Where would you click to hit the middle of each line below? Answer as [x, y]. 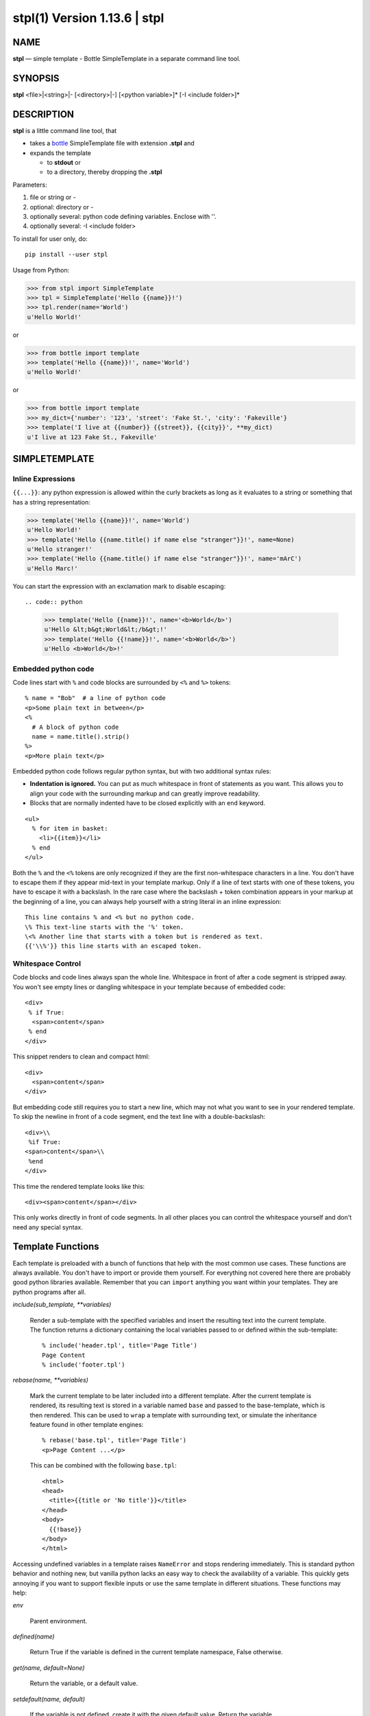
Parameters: [30, 185]
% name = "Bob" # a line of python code [95, 698]
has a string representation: [51, 502]
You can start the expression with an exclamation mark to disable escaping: [119, 586]
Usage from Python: [41, 270]
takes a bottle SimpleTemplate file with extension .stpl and [112, 143]
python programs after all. [49, 1292]
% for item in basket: [70, 828]
